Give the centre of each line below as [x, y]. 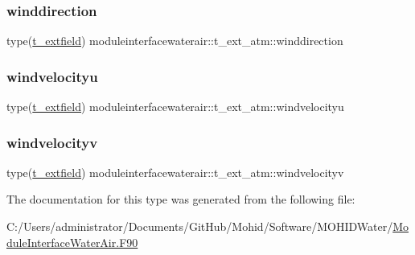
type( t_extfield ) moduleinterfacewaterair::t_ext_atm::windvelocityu [175, 107]
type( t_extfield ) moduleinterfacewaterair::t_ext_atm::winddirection [175, 41]
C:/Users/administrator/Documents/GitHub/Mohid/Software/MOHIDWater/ [200, 226]
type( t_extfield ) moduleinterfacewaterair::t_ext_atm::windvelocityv [175, 172]
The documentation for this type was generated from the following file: [181, 199]
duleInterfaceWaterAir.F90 [72, 242]
